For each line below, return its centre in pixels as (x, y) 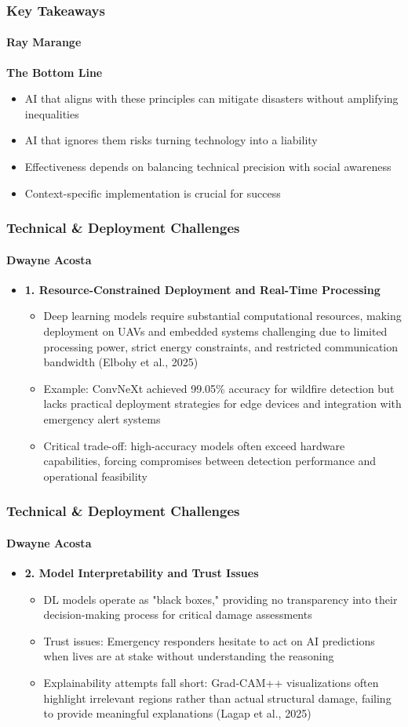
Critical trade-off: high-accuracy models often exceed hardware (194, 445)
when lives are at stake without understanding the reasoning (189, 656)
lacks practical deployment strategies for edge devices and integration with (222, 403)
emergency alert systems (102, 419)
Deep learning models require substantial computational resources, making (222, 316)
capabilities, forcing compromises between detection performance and (210, 461)
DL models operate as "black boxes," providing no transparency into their (220, 599)
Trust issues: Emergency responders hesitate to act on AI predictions (209, 640)
